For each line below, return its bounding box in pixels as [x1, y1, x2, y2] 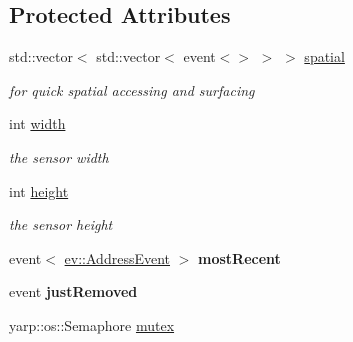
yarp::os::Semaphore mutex [9, 314, 175, 335]
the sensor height [9, 214, 113, 235]
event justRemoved [9, 281, 138, 302]
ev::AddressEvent [64, 247, 171, 268]
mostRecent [198, 247, 281, 268]
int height [9, 180, 69, 201]
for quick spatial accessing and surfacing [9, 79, 255, 100]
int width [9, 113, 66, 134]
